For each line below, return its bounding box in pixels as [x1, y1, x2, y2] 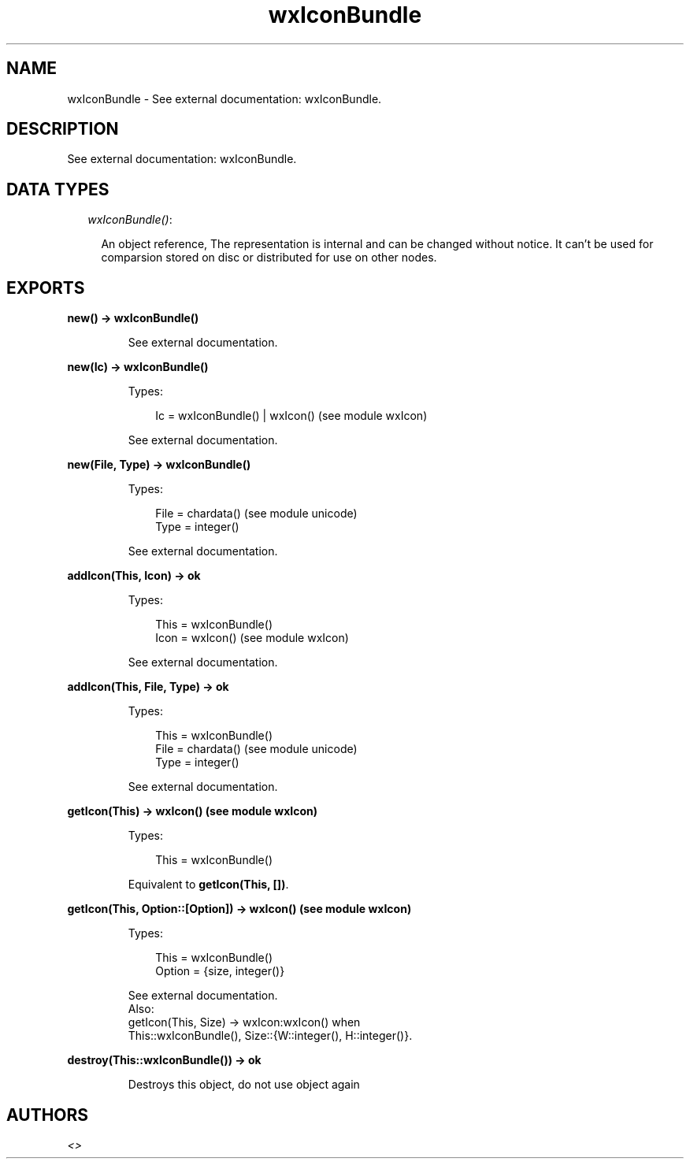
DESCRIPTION [6, 119, 119, 139]
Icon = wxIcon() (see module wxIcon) [155, 631, 349, 645]
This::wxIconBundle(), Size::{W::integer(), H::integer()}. [128, 1029, 413, 1043]
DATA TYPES [6, 179, 109, 199]
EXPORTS [6, 277, 85, 298]
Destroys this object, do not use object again [128, 1078, 360, 1092]
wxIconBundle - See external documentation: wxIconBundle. [67, 91, 382, 106]
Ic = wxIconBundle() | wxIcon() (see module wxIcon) [155, 409, 428, 423]
